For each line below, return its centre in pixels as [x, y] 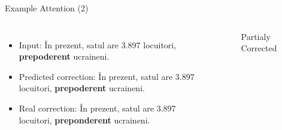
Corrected [259, 48]
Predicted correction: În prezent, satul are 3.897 [107, 76]
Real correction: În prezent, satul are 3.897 [97, 108]
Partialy [256, 36]
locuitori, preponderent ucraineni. [84, 120]
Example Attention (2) [47, 8]
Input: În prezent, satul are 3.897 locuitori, [98, 44]
